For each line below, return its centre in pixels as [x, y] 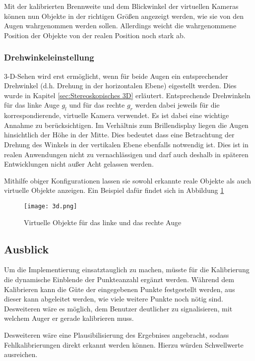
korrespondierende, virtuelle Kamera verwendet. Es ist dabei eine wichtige [117, 115]
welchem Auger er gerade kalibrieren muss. [69, 318]
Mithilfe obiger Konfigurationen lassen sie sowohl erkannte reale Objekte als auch [127, 180]
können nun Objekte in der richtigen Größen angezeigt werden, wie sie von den [124, 16]
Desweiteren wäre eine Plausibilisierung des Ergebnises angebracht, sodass [117, 334]
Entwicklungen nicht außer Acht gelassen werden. [79, 164]
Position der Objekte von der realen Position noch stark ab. [95, 35]
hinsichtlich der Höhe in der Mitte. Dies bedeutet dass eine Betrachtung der [119, 135]
